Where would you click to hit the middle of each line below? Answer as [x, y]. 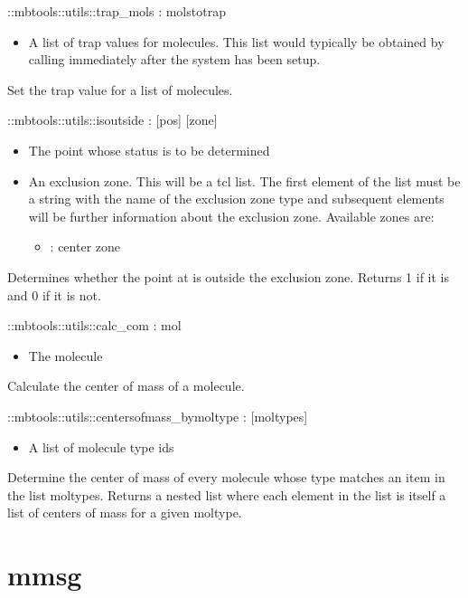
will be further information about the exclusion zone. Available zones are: [231, 216]
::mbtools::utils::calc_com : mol [94, 325]
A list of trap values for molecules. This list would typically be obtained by [236, 41]
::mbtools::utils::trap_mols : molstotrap [117, 11]
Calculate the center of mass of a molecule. [126, 386]
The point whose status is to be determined [149, 150]
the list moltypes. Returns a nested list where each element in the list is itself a [227, 494]
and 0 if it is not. [54, 294]
